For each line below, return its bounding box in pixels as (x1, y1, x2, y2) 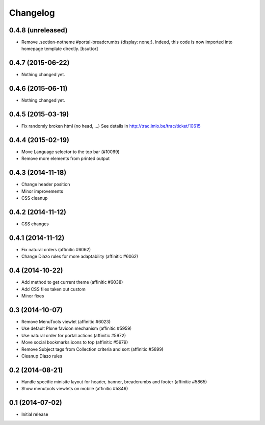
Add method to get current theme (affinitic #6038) (21, 279, 123, 285)
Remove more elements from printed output (21, 156, 110, 161)
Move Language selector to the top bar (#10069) (21, 149, 120, 155)
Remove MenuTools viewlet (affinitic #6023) (21, 319, 111, 324)
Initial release (21, 411, 49, 417)
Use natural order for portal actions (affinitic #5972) (21, 332, 126, 338)
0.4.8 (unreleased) (9, 26, 68, 34)
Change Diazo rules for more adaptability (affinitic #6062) (21, 253, 138, 260)
